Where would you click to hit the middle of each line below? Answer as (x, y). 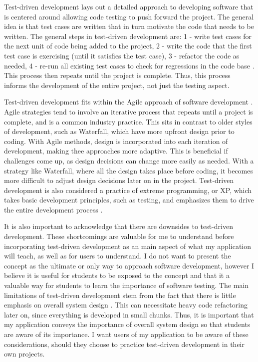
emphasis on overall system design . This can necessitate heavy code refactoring (126, 305)
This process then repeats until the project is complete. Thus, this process (117, 75)
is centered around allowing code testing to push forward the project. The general (129, 16)
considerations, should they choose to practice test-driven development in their (124, 344)
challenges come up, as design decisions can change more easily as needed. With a (129, 160)
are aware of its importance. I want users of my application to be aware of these (126, 334)
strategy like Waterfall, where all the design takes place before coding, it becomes (129, 170)
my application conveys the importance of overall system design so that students (127, 324)
